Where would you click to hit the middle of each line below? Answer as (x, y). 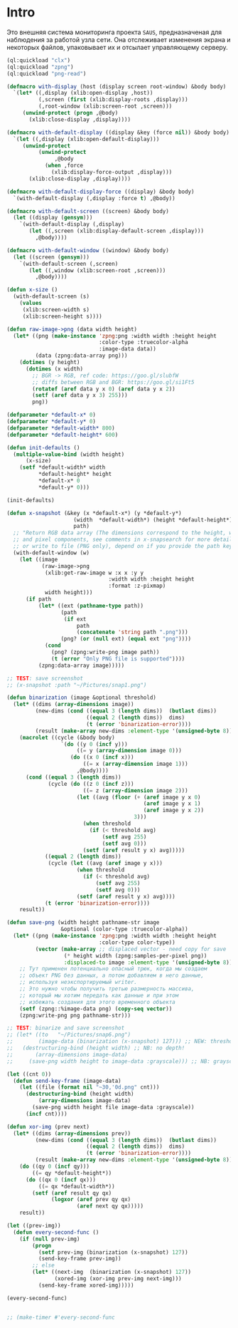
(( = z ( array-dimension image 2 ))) (136, 790)
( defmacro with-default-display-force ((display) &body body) (101, 192)
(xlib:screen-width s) (56, 310)
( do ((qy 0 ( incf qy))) (55, 1167)
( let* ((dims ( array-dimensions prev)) (72, 1134)
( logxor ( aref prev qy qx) (91, 1200)
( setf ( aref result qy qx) (72, 1193)
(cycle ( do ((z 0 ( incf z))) (91, 784)
